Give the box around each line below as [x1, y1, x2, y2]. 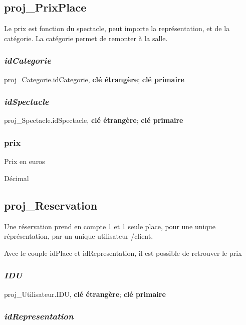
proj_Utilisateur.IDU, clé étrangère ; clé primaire [4, 288, 166, 299]
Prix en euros [4, 156, 45, 167]
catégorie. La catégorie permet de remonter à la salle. [4, 33, 168, 43]
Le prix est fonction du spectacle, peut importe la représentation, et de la [4, 23, 230, 34]
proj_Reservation [4, 197, 98, 213]
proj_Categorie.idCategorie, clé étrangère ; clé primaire [4, 74, 184, 84]
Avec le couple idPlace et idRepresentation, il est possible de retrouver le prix [4, 247, 242, 258]
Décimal [4, 173, 29, 183]
